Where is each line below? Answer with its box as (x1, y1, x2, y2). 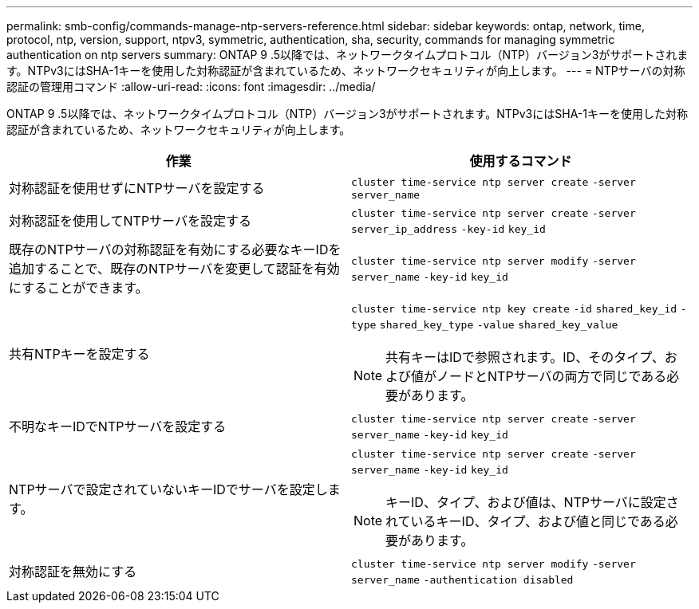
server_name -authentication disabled (351, 574, 574, 586)
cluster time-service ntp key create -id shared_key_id (351, 303, 677, 315)
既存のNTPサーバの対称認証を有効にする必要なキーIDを (9, 242, 342, 257)
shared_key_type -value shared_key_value (379, 319, 618, 331)
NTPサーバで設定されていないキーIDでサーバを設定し (9, 481, 328, 497)
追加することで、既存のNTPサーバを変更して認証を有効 (9, 261, 340, 277)
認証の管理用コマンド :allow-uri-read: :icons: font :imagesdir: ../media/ (6, 80, 376, 93)
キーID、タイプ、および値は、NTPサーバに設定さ (385, 494, 679, 510)
